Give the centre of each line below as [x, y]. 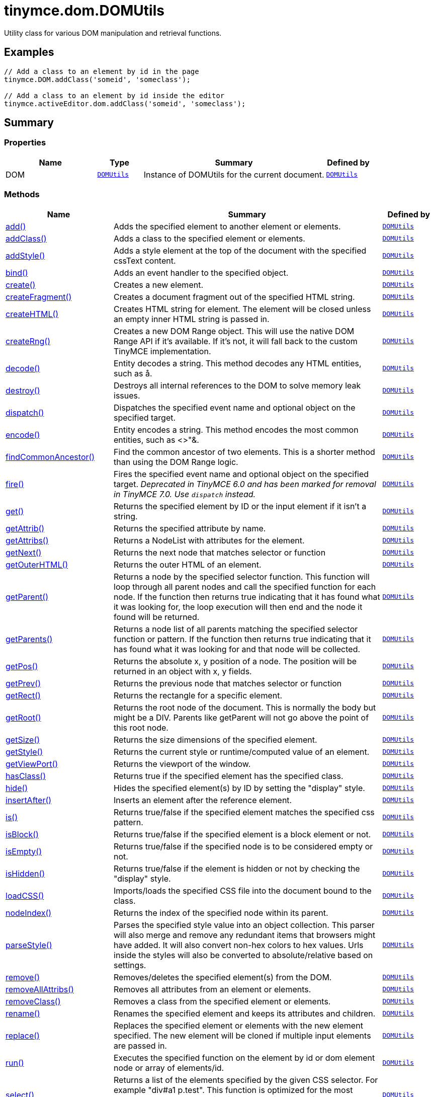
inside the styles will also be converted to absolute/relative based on [243, 955]
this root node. [141, 727]
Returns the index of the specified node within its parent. [221, 913]
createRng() [28, 341]
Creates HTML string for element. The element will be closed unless [242, 309]
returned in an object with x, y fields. [183, 671]
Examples [29, 52]
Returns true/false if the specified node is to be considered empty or [243, 846]
